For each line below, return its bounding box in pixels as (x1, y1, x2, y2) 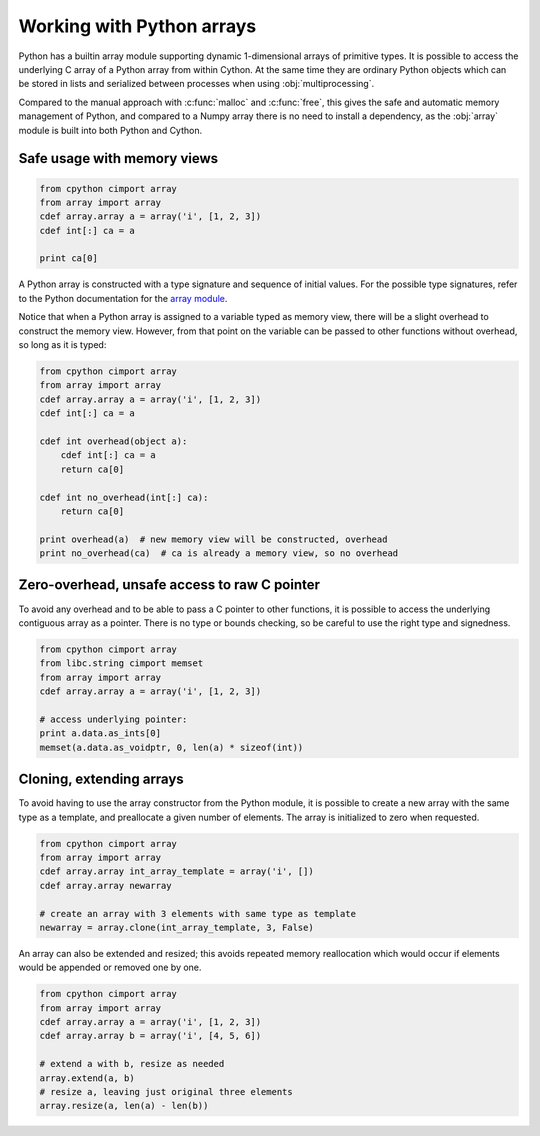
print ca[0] (39, 253, 99, 264)
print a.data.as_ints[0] (39, 728, 162, 739)
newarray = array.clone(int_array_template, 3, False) (39, 921, 314, 933)
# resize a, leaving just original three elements (39, 1086, 294, 1097)
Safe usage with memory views (18, 150, 219, 167)
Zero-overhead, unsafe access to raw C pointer (18, 576, 320, 594)
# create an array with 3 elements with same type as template (39, 908, 357, 919)
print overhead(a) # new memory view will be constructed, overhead (39, 533, 388, 545)
